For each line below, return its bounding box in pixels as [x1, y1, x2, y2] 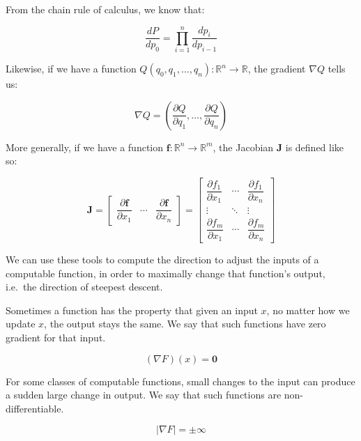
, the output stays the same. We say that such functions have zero [44, 316, 326, 331]
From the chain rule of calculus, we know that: [6, 2, 205, 16]
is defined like [285, 139, 344, 154]
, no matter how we [266, 302, 350, 317]
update [6, 316, 36, 331]
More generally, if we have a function [6, 139, 164, 154]
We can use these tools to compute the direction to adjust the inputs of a [6, 252, 319, 267]
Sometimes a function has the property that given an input [6, 302, 258, 317]
